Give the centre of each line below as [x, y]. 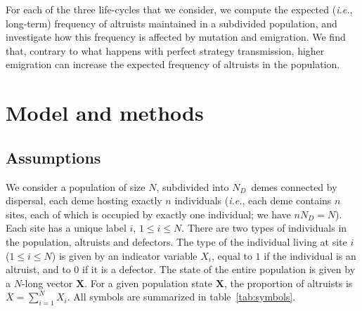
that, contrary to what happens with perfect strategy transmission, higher [165, 50]
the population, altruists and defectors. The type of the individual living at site [176, 241]
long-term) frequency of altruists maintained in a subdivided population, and [172, 23]
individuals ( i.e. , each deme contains [253, 200]
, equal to [232, 255]
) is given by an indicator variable [124, 255]
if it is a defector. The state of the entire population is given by [219, 269]
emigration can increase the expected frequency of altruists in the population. [173, 64]
